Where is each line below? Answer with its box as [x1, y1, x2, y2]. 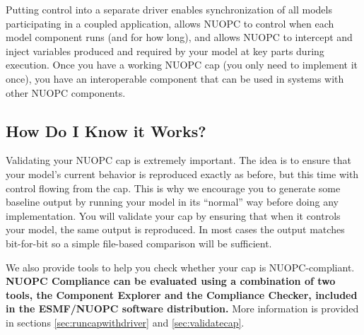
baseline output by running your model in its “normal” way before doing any [6, 194, 339, 209]
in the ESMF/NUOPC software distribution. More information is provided [6, 301, 359, 316]
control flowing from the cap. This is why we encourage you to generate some [6, 180, 341, 195]
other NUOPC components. [6, 85, 126, 100]
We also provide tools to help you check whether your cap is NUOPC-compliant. [6, 259, 355, 274]
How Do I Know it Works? [6, 119, 206, 141]
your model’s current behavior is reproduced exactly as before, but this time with [6, 166, 359, 181]
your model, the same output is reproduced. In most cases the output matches [6, 222, 345, 237]
